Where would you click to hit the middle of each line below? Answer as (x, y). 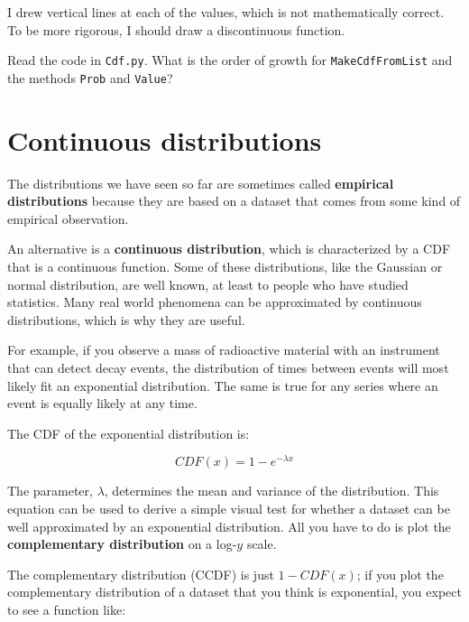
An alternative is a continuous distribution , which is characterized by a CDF (229, 249)
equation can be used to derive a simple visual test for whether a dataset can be (229, 509)
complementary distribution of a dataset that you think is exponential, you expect (234, 592)
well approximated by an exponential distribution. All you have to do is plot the (229, 526)
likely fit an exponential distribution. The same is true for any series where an (223, 385)
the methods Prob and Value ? (90, 77)
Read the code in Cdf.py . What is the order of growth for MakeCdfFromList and (230, 60)
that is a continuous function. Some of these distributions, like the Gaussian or (225, 266)
